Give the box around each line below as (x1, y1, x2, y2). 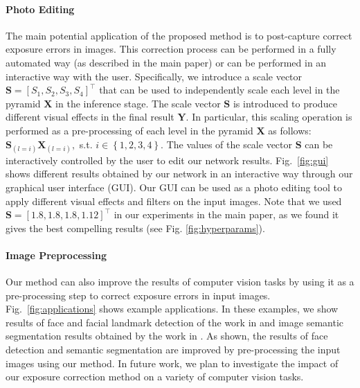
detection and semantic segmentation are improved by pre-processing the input (6, 342, 341, 357)
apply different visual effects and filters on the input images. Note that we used (6, 193, 342, 208)
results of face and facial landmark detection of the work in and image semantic (6, 315, 344, 329)
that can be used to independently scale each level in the (99, 82, 340, 97)
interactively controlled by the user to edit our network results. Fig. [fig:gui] (6, 152, 329, 167)
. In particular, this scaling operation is (186, 109, 352, 124)
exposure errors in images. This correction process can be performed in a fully (6, 42, 336, 56)
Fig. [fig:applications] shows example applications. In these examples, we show (6, 301, 339, 316)
